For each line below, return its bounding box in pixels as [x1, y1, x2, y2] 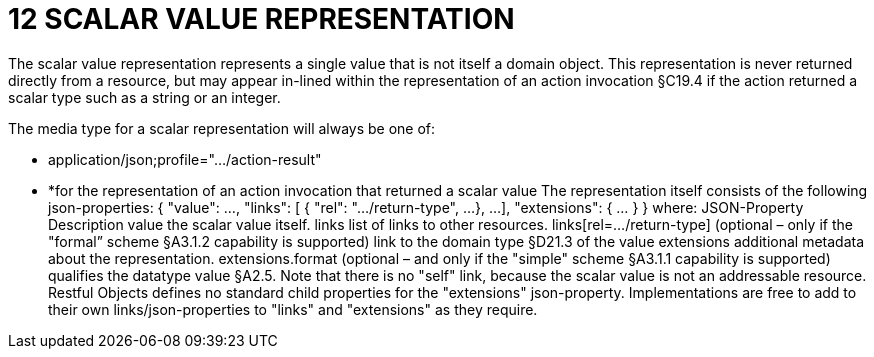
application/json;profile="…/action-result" [48, 150, 322, 168]
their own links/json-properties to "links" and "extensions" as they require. [48, 300, 538, 318]
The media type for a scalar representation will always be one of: [8, 119, 436, 137]
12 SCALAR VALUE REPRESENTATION [8, 2, 515, 36]
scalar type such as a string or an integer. [8, 88, 281, 106]
